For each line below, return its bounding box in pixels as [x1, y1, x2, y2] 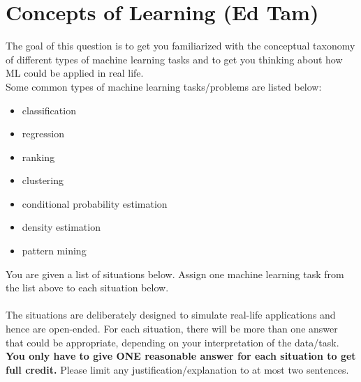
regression [22, 126, 64, 141]
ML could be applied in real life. [6, 66, 144, 80]
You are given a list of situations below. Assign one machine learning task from [6, 266, 344, 281]
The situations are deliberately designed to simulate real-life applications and [6, 307, 336, 322]
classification [22, 102, 76, 117]
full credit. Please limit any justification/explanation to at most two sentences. [6, 362, 349, 376]
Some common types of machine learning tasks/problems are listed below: [6, 79, 322, 93]
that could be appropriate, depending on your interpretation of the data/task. [6, 335, 339, 349]
